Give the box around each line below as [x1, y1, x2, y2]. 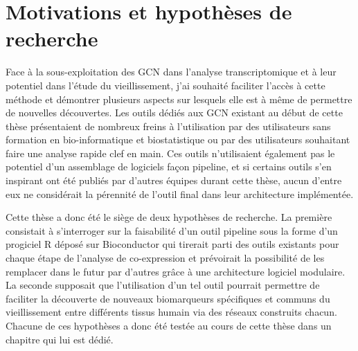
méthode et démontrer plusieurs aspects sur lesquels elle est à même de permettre [6, 91, 352, 106]
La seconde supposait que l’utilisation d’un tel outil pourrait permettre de [6, 278, 320, 292]
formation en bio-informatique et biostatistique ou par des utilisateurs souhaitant [6, 132, 350, 147]
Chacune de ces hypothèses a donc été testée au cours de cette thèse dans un [6, 318, 332, 332]
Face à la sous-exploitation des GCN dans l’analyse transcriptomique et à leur [6, 64, 337, 79]
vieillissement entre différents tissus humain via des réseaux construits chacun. [6, 305, 337, 319]
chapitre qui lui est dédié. [6, 332, 114, 346]
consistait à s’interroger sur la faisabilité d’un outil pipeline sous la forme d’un [6, 223, 338, 237]
